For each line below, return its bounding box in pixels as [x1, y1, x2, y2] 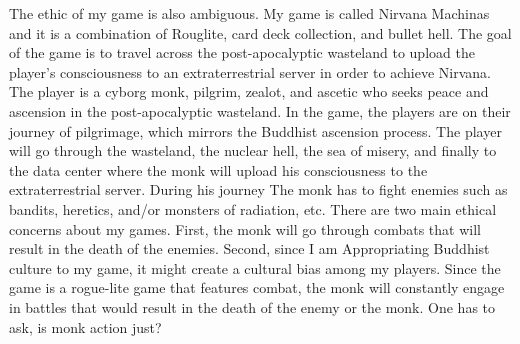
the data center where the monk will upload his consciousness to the [9, 159, 428, 180]
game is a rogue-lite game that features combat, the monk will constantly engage [9, 277, 505, 298]
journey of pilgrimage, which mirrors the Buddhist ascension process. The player [9, 120, 502, 141]
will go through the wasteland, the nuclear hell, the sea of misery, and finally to [9, 140, 497, 161]
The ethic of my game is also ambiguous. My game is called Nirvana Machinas [9, 3, 490, 23]
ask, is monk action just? [9, 316, 162, 337]
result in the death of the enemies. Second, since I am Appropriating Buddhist [9, 238, 490, 259]
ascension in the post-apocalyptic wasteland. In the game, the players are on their [9, 100, 511, 121]
